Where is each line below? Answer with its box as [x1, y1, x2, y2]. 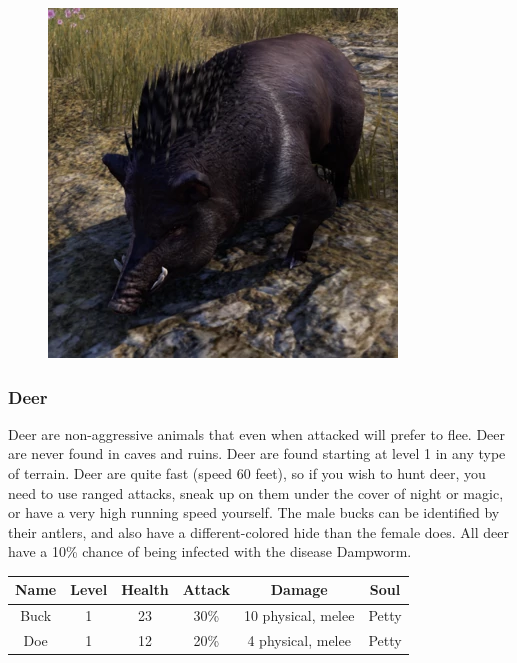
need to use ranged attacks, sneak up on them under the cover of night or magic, [8, 482, 504, 503]
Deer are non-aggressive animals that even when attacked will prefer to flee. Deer [8, 423, 506, 444]
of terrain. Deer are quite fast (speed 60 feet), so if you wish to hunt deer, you [8, 463, 486, 483]
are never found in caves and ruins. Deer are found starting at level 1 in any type [8, 443, 506, 464]
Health [121, 579, 169, 600]
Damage [270, 579, 328, 600]
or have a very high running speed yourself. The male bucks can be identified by [8, 502, 500, 523]
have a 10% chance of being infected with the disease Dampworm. [8, 541, 412, 562]
